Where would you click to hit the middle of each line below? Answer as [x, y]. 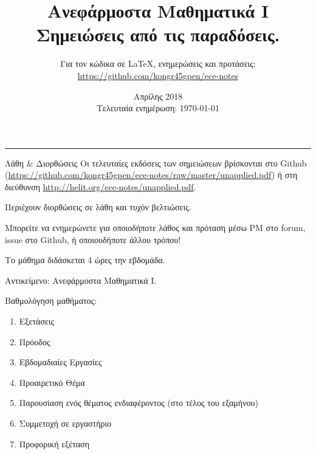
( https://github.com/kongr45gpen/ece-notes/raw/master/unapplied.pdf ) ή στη [151, 175]
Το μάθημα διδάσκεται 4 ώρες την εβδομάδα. [85, 260]
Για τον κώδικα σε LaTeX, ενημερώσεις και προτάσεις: [158, 64]
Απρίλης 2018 [158, 96]
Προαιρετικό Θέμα [52, 382]
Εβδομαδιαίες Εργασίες [60, 362]
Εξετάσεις [37, 321]
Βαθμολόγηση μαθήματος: [51, 301]
